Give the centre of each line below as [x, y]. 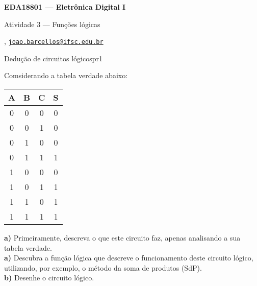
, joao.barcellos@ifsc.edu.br [54, 41]
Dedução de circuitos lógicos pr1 [53, 58]
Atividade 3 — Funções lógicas [52, 24]
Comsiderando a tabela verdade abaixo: [66, 75]
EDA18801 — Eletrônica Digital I [65, 7]
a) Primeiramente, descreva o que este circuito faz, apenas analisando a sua [122, 238]
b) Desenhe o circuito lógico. [49, 278]
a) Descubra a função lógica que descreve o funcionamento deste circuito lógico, [129, 258]
